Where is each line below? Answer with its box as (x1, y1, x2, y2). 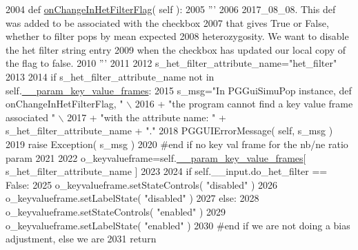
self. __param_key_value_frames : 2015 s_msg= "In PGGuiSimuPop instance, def (6, 83, 352, 97)
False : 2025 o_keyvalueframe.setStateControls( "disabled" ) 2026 (6, 177, 278, 191)
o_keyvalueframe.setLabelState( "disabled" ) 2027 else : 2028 (6, 191, 259, 205)
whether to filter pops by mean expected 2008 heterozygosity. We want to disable (6, 29, 349, 43)
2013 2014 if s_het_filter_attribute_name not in (6, 69, 215, 83)
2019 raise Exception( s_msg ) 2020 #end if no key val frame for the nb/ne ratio (6, 136, 348, 151)
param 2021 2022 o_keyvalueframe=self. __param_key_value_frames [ (6, 150, 306, 165)
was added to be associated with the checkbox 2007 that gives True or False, (6, 15, 329, 30)
